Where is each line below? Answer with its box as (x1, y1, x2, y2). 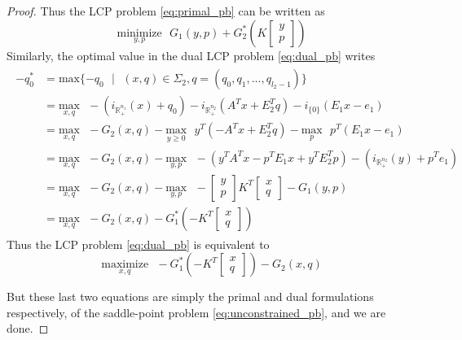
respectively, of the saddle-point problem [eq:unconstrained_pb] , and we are (7, 303, 386, 320)
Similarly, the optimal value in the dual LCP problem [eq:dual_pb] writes (7, 46, 376, 63)
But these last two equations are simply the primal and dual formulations (7, 288, 374, 305)
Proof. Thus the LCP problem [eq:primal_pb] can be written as (7, 2, 325, 19)
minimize (117, 27, 162, 39)
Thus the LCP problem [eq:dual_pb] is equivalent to (7, 235, 270, 252)
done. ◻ (7, 320, 49, 337)
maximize (101, 259, 149, 271)
